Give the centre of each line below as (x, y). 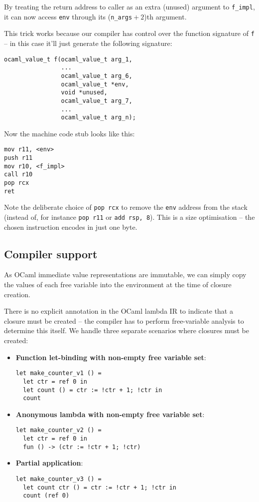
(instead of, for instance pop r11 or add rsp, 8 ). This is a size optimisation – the (129, 217)
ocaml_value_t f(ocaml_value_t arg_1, (68, 59)
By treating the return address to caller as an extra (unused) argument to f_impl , (129, 6)
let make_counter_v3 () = (59, 479)
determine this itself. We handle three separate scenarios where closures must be (127, 330)
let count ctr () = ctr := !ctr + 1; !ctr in (100, 487)
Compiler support (51, 253)
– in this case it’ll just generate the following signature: (88, 43)
